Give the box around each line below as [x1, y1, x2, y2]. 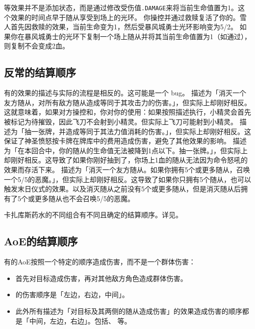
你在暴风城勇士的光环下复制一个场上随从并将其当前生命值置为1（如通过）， [10, 31, 251, 41]
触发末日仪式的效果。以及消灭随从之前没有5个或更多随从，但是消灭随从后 [4, 184, 241, 194]
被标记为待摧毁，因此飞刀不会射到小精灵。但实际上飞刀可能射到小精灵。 [4, 117, 237, 127]
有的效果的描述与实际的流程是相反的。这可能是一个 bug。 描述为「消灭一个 [4, 88, 246, 98]
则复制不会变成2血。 [4, 41, 69, 51]
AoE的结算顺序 [4, 234, 78, 249]
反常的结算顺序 [4, 65, 76, 80]
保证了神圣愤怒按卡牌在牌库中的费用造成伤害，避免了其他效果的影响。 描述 [4, 136, 247, 146]
